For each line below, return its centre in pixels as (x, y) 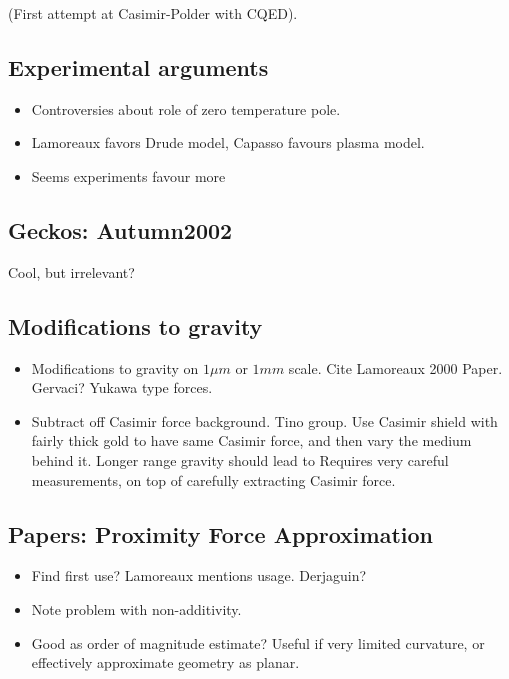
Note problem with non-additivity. (136, 608)
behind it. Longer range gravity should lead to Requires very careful (240, 459)
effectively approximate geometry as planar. (165, 662)
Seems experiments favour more (128, 175)
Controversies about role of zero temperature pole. (186, 108)
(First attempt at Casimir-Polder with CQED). (153, 13)
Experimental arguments (138, 66)
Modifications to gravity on (115, 367)
